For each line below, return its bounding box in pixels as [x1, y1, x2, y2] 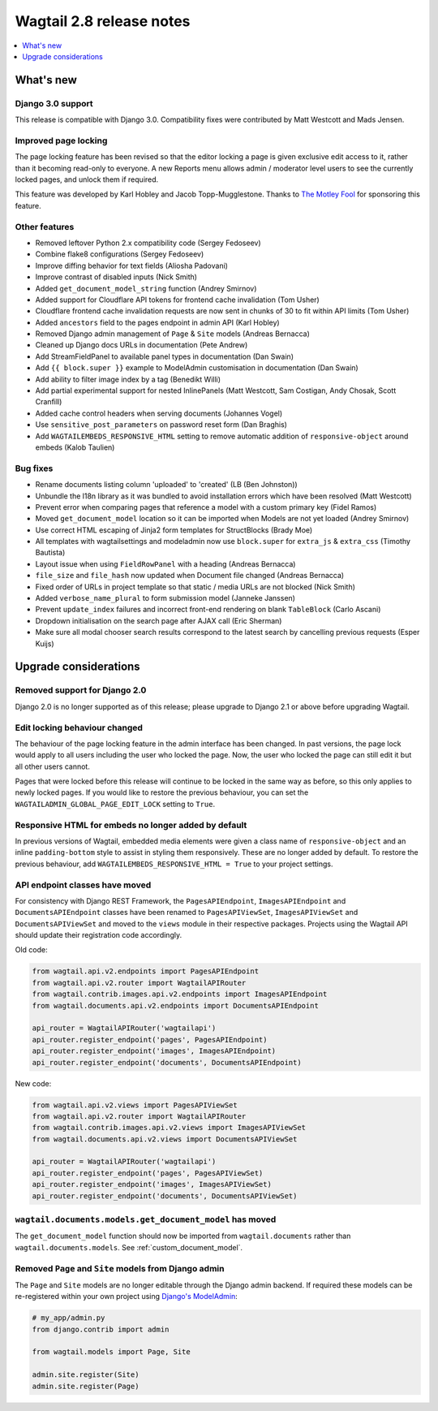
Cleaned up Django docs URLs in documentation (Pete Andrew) [35, 340, 248, 350]
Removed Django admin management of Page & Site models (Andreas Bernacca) [35, 329, 310, 339]
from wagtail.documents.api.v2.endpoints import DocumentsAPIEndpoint [32, 1001, 320, 1010]
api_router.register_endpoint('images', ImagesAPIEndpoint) [32, 1046, 277, 1055]
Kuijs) [35, 638, 54, 649]
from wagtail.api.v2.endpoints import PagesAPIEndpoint [32, 967, 260, 976]
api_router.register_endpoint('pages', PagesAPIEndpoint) [32, 1035, 268, 1044]
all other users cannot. [15, 762, 91, 771]
